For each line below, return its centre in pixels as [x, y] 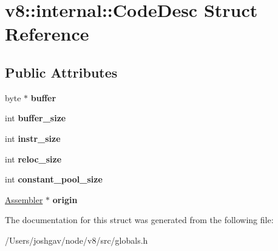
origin [65, 199]
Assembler [24, 199]
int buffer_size [36, 118]
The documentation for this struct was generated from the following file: [139, 220]
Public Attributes [61, 72]
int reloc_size [33, 159]
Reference [47, 34]
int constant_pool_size [54, 179]
